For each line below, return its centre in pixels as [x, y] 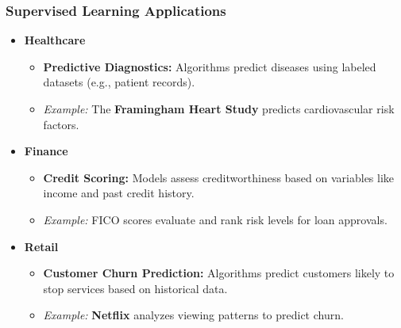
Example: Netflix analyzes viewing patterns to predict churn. [193, 315]
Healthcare [55, 40]
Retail [41, 246]
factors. [61, 124]
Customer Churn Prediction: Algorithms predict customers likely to [219, 273]
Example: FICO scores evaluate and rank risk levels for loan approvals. [215, 219]
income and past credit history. [119, 193]
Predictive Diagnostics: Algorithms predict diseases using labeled [210, 66]
